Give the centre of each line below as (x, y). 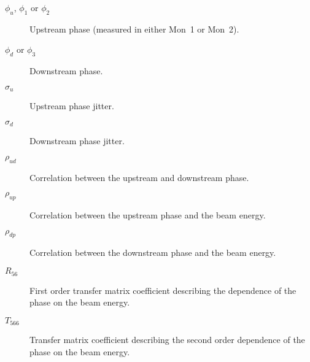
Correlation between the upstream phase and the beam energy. (148, 215)
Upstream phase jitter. (72, 106)
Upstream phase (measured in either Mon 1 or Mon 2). (134, 29)
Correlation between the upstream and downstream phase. (139, 177)
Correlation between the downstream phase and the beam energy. (153, 252)
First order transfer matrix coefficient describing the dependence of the (163, 290)
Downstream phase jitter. (77, 141)
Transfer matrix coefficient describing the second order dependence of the (167, 340)
